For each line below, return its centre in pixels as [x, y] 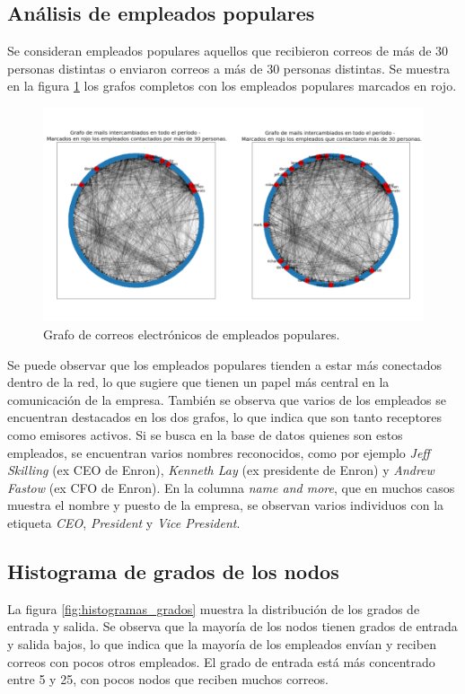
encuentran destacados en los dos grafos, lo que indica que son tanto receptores [225, 417]
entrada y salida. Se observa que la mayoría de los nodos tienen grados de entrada [232, 626]
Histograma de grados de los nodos [173, 571]
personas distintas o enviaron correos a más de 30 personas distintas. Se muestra [228, 68]
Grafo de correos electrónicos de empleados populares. [192, 334]
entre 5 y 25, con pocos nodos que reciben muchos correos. [168, 679]
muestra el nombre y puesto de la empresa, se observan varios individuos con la [226, 505]
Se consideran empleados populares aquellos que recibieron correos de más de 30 [228, 51]
